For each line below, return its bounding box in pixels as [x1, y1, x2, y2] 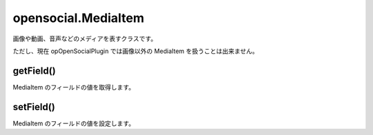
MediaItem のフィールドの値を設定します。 [12, 119, 135, 127]
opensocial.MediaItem [12, 10, 144, 25]
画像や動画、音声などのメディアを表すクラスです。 [12, 34, 157, 43]
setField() [12, 101, 55, 113]
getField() [12, 65, 56, 76]
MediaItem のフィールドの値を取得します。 [12, 83, 135, 91]
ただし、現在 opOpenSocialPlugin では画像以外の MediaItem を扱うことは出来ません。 [12, 47, 259, 55]
